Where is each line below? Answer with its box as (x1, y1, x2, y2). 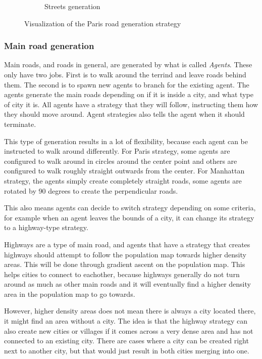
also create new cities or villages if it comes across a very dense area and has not (4, 325, 253, 336)
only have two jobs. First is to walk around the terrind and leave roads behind (4, 69, 246, 79)
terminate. (4, 118, 36, 129)
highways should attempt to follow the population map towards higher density (4, 249, 246, 259)
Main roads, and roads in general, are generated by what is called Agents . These (4, 59, 252, 70)
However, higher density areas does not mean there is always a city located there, (4, 305, 256, 316)
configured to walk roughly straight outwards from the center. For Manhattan (4, 165, 245, 176)
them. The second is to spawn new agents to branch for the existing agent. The (4, 79, 249, 89)
